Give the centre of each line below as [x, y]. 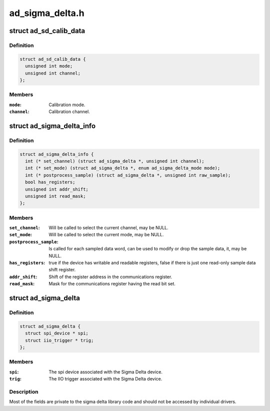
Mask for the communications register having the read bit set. [112, 284]
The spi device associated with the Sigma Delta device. [105, 372]
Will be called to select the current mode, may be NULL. [106, 235]
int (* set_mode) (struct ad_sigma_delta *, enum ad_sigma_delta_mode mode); [123, 168]
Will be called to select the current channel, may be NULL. [108, 228]
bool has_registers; [50, 182]
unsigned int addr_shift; [57, 189]
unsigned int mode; [49, 66]
